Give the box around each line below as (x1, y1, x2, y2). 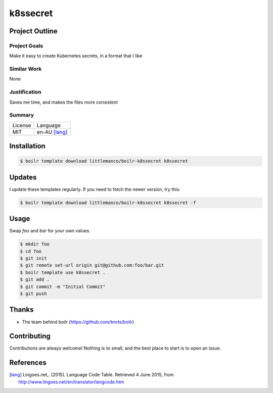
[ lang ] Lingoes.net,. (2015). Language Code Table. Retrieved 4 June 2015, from (9, 372, 174, 378)
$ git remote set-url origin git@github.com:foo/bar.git (20, 263, 164, 268)
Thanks (9, 306, 34, 314)
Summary (9, 112, 34, 119)
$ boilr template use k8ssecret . (20, 269, 106, 275)
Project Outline (9, 27, 58, 35)
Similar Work (9, 66, 42, 73)
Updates (9, 173, 37, 181)
